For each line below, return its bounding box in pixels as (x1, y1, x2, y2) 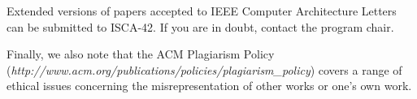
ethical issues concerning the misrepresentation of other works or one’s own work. (7, 77, 412, 94)
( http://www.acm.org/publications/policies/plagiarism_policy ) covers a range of (7, 61, 402, 78)
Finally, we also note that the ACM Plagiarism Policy (7, 45, 275, 62)
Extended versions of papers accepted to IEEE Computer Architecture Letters (7, 2, 397, 19)
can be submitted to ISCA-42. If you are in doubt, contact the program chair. (7, 18, 394, 35)
